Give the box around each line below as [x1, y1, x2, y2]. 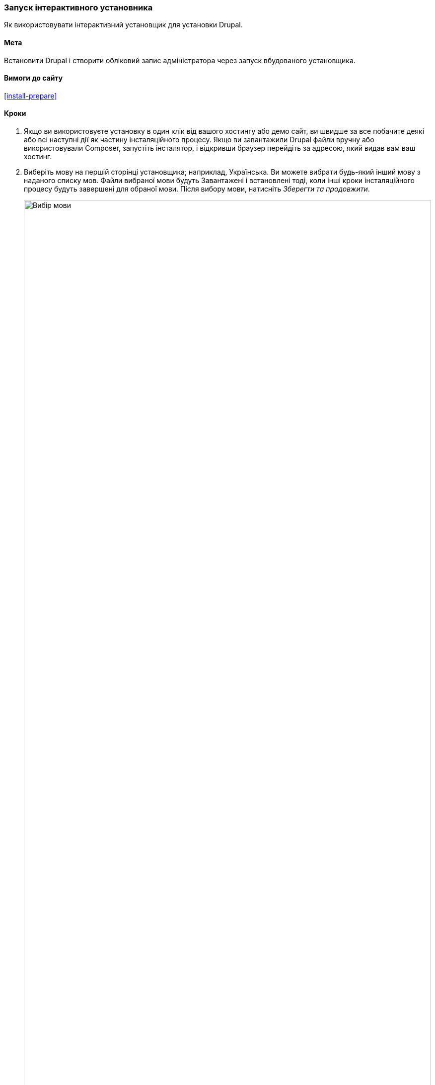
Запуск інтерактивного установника [4, 2, 153, 12]
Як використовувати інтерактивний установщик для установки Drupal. [4, 20, 243, 29]
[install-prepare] [4, 91, 57, 100]
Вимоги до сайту [4, 74, 63, 83]
